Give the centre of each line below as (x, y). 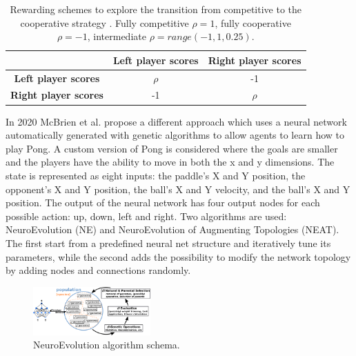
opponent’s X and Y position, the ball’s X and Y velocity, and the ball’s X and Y (178, 189)
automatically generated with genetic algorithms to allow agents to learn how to (175, 135)
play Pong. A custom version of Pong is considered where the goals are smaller (172, 148)
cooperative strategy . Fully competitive (105, 22)
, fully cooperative (253, 22)
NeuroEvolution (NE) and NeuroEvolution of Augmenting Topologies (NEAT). (172, 229)
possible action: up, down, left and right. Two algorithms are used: (146, 216)
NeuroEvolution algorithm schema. (107, 345)
